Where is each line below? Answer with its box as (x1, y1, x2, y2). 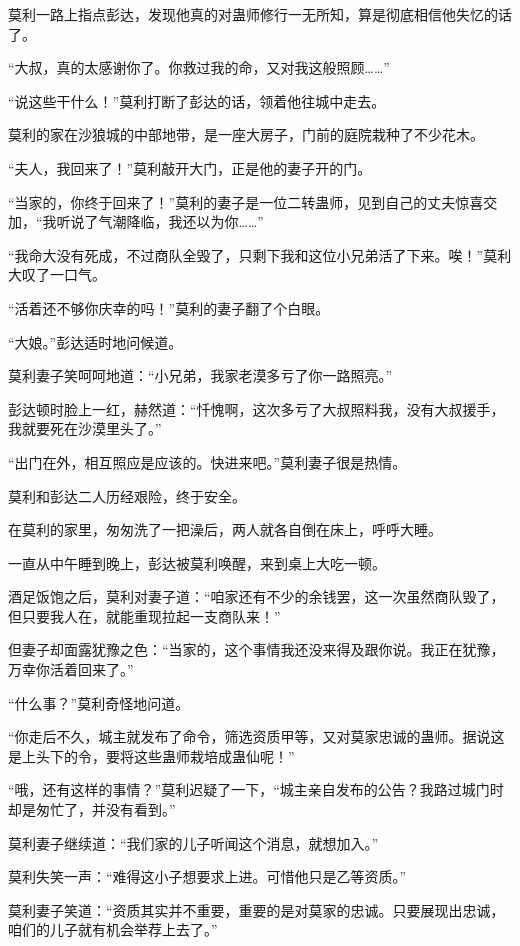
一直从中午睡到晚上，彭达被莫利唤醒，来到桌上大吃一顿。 (8, 552, 386, 573)
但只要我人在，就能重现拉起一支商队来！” (8, 605, 281, 626)
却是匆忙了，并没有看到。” (8, 799, 176, 820)
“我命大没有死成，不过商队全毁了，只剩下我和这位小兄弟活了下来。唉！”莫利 (8, 244, 512, 265)
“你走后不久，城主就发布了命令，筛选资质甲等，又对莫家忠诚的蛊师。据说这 (8, 726, 505, 747)
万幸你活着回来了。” (8, 659, 134, 680)
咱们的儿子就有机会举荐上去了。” (8, 919, 218, 940)
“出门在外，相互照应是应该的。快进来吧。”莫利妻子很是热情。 (8, 451, 407, 472)
